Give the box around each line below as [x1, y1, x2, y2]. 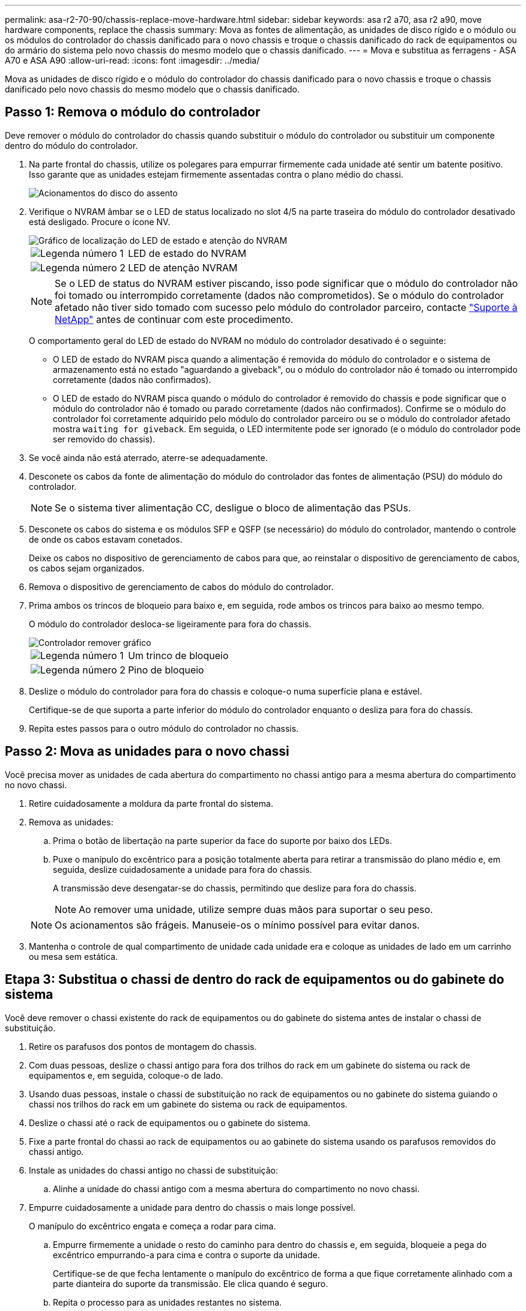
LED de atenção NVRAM [128, 261, 238, 274]
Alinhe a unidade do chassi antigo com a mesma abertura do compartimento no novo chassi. [53, 1183, 420, 1194]
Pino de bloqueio [128, 663, 204, 676]
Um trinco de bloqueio [128, 649, 229, 662]
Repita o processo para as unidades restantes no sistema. [53, 1297, 282, 1307]
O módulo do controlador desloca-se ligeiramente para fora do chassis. [29, 618, 312, 629]
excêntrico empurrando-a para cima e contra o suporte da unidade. [53, 1249, 320, 1260]
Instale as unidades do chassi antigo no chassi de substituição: [29, 1165, 279, 1175]
